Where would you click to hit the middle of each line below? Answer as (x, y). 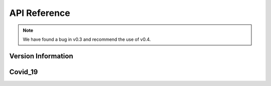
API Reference (40, 13)
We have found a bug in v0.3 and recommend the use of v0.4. (87, 39)
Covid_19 (24, 72)
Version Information (41, 56)
